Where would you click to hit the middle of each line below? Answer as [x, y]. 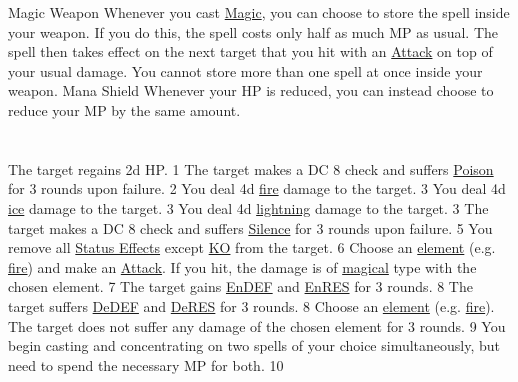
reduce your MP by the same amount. [124, 109]
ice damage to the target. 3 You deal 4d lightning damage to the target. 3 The [248, 207]
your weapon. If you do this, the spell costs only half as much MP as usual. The [253, 31]
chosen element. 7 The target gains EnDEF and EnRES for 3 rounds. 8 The [240, 286]
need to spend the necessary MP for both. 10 [146, 364]
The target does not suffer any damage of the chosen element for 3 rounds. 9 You [257, 325]
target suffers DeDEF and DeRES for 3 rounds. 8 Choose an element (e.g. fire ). [251, 305]
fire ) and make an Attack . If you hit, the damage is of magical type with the [242, 266]
